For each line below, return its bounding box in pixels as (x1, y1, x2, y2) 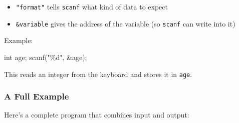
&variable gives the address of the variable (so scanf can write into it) (16, 18, 235, 28)
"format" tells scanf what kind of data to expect (16, 1, 168, 11)
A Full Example (4, 90, 69, 102)
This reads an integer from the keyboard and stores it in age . (4, 68, 192, 79)
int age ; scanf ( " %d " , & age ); (4, 51, 87, 62)
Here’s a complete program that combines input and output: (4, 109, 189, 120)
